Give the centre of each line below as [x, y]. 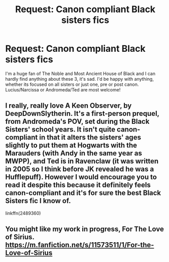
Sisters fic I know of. [38, 201]
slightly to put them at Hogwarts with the [71, 145]
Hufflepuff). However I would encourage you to [81, 177]
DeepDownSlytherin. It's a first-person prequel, [82, 113]
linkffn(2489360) [23, 213]
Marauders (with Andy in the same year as [74, 153]
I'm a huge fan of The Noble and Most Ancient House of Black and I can [80, 73]
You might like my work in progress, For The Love [84, 229]
